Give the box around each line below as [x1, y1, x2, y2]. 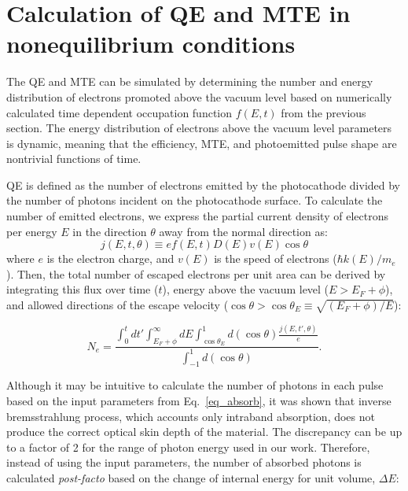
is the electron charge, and [46, 250, 175, 267]
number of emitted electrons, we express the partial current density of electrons [6, 208, 388, 224]
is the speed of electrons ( [214, 250, 337, 267]
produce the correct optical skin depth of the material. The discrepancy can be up [6, 423, 402, 440]
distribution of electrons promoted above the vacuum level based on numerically [6, 88, 392, 105]
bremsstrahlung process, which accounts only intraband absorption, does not [6, 408, 375, 424]
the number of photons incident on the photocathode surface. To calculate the [6, 192, 383, 209]
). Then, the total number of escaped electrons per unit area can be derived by [6, 265, 386, 282]
